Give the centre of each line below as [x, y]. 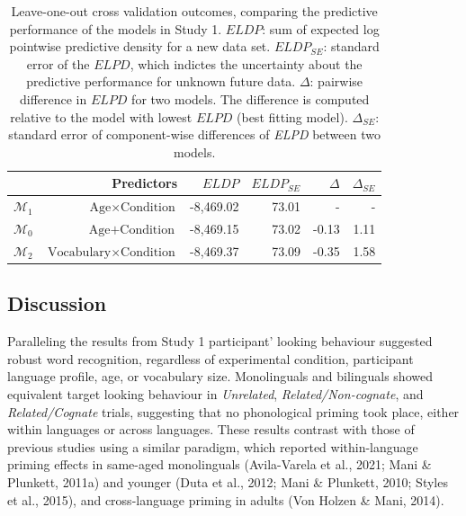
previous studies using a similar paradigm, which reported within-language [213, 446]
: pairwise [336, 81]
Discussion [57, 303]
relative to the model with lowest [101, 116]
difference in [53, 98]
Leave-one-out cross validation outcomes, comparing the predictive [194, 11]
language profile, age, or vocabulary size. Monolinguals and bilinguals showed [220, 376]
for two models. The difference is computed [251, 98]
